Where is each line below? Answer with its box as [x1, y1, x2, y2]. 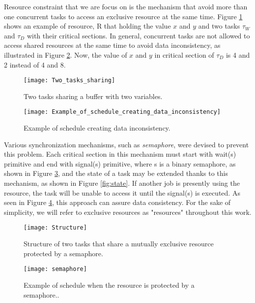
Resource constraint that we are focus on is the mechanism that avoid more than [4, 1, 248, 11]
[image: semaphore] [24, 266, 87, 273]
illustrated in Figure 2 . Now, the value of [4, 49, 127, 60]
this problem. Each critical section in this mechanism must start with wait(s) [4, 149, 236, 159]
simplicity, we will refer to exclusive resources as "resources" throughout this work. [4, 206, 252, 217]
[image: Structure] [24, 224, 87, 232]
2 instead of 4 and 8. [4, 59, 66, 69]
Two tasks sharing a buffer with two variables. [24, 91, 163, 101]
